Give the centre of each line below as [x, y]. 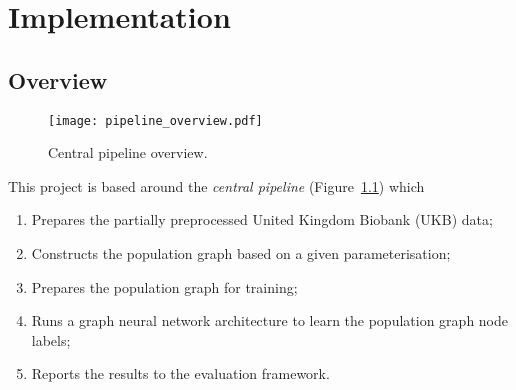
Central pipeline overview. [128, 152]
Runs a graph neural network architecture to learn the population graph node [270, 320]
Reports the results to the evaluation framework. [180, 373]
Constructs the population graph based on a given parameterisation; [241, 253]
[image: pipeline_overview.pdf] [155, 120]
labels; [51, 339]
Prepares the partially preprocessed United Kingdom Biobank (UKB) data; [262, 219]
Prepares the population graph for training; [164, 286]
